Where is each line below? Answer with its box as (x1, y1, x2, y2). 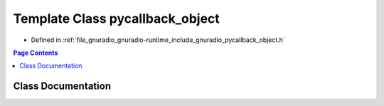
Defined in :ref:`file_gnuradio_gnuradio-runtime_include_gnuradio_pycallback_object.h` (31, 36, 286, 44)
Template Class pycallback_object (13, 11, 220, 26)
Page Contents (13, 48, 58, 57)
